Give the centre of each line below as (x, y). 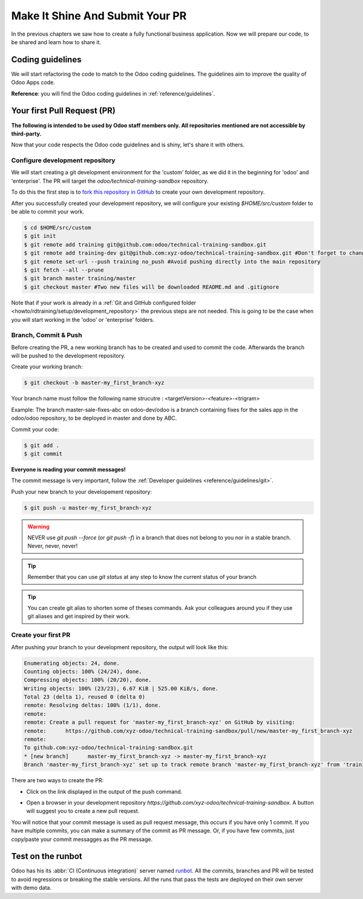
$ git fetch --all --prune (64, 270)
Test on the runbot (47, 856)
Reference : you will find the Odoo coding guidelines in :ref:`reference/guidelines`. (113, 93)
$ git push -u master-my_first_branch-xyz (88, 508)
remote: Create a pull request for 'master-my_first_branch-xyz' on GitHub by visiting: (160, 722)
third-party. (26, 134)
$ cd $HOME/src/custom (57, 228)
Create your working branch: (47, 367)
